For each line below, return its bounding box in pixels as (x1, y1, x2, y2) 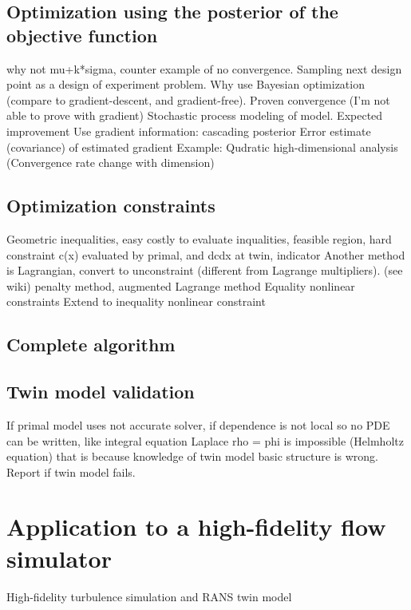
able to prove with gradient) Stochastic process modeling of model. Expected (6, 107, 383, 124)
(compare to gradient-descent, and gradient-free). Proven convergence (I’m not (6, 91, 390, 108)
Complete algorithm (6, 332, 176, 357)
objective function (6, 22, 158, 47)
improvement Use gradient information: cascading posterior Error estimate (6, 122, 371, 139)
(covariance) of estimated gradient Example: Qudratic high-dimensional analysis (6, 138, 398, 155)
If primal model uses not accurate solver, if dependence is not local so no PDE (6, 416, 390, 433)
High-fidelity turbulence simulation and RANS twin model (6, 588, 292, 604)
